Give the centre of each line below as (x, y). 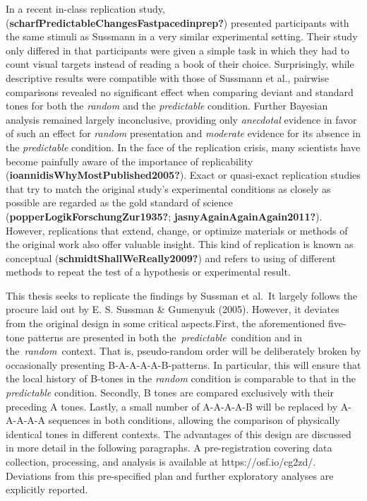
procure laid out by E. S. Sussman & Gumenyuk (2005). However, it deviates (173, 309)
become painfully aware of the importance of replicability (130, 161)
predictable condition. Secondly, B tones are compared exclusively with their (170, 393)
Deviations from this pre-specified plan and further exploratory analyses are (170, 475)
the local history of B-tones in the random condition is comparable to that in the (181, 378)
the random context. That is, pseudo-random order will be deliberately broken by (183, 351)
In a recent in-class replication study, (85, 8)
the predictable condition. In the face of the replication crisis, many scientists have (183, 147)
